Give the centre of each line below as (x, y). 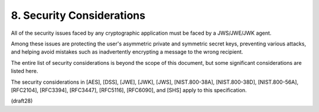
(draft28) (22, 101)
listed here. (25, 71)
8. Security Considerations (78, 15)
